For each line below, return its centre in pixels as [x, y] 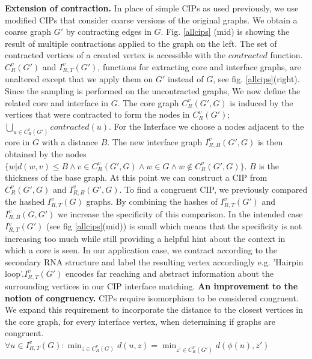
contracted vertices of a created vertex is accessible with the [115, 55]
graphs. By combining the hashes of [152, 201]
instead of [185, 79]
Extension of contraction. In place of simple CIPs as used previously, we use [152, 8]
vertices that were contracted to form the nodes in [97, 114]
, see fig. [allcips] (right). [256, 79]
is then [270, 141]
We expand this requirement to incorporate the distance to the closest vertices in [154, 309]
